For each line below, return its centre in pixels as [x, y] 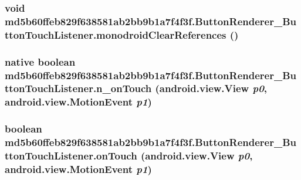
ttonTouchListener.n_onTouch [78, 88]
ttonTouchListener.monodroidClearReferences [116, 34]
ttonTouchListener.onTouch [71, 156]
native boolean [40, 61]
